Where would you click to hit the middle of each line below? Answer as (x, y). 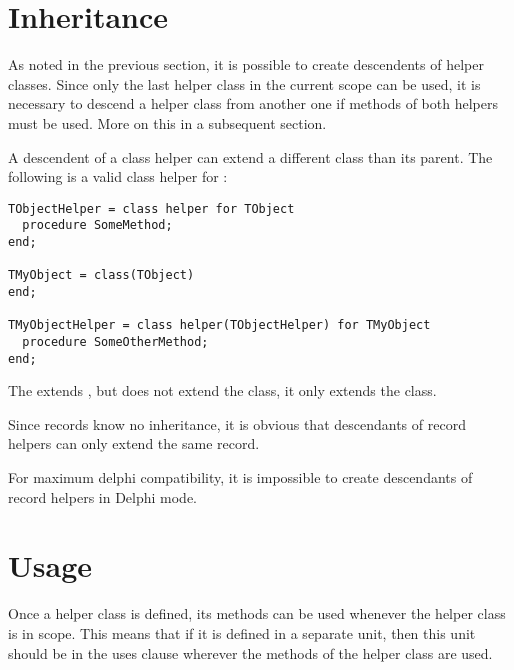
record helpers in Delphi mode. (103, 496)
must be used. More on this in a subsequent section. (167, 122)
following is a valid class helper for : (118, 176)
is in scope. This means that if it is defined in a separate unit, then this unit (242, 632)
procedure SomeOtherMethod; (115, 341)
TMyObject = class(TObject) (101, 275)
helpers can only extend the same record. (134, 443)
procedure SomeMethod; (97, 225)
